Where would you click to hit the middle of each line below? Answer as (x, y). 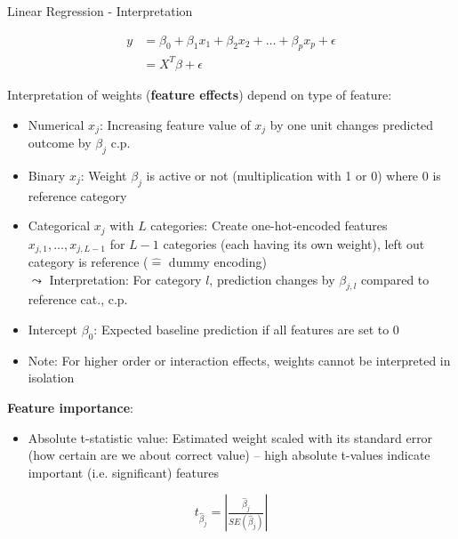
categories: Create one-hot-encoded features (269, 225)
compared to (395, 279)
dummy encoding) (217, 262)
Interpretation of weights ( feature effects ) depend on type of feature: (200, 94)
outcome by (60, 142)
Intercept (53, 330)
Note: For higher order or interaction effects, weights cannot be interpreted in (239, 360)
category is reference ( (88, 262)
